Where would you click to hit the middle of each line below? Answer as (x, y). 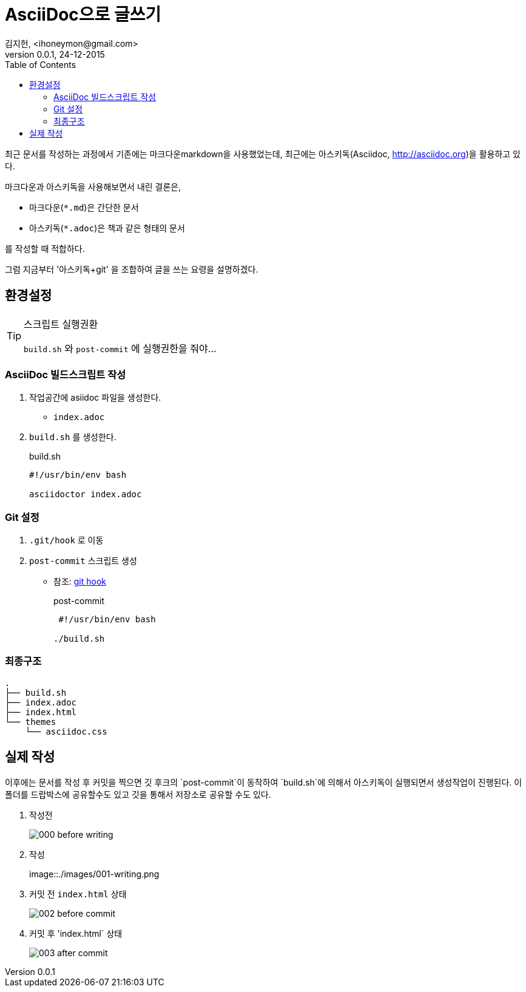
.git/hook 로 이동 (66, 540)
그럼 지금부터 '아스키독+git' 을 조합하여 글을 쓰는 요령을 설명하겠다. (132, 269)
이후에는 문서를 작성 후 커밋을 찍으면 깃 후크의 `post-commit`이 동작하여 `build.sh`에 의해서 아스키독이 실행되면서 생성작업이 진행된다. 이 (264, 782)
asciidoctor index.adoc (86, 494)
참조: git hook (80, 582)
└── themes (31, 722)
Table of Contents (41, 64)
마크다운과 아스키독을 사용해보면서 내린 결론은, (93, 186)
